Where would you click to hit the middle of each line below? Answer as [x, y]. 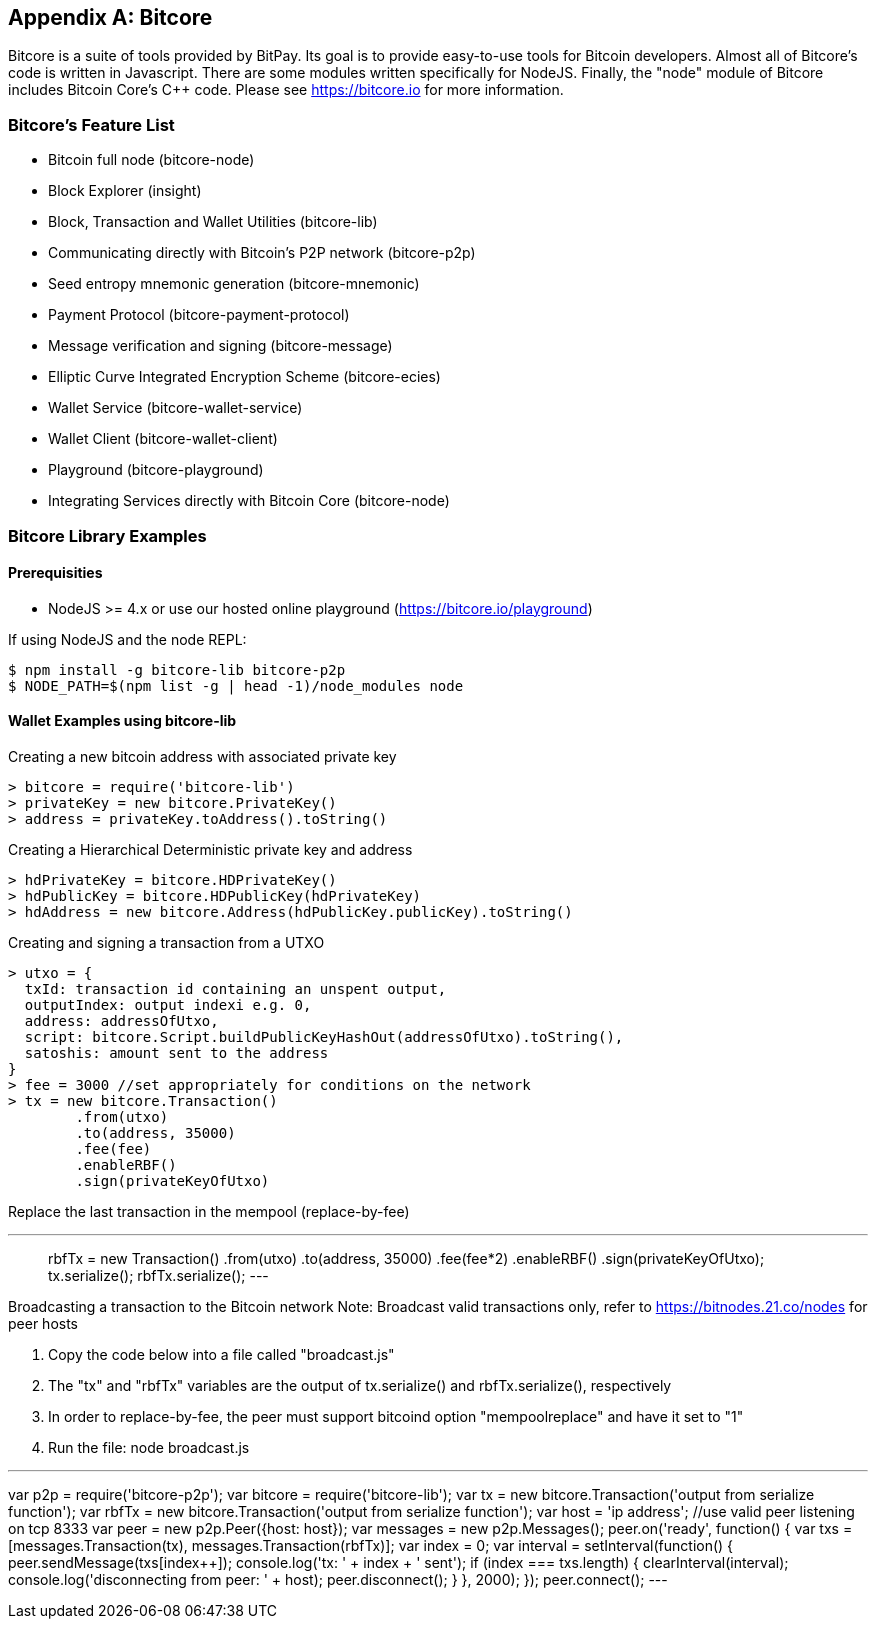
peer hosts [43, 1323]
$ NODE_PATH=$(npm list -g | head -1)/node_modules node [236, 685]
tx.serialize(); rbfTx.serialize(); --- [158, 1275]
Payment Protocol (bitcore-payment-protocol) [199, 315]
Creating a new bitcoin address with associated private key [202, 756]
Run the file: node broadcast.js [149, 1447]
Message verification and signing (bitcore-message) [220, 346]
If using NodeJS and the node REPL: [127, 639]
